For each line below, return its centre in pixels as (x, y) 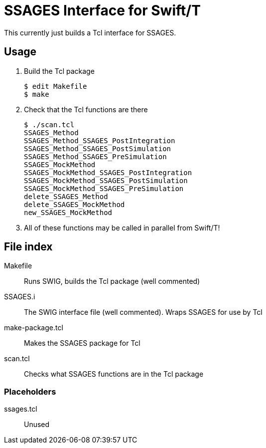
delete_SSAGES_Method (66, 196)
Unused (37, 425)
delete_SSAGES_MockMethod (74, 204)
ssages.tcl (21, 409)
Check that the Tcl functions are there (86, 109)
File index (28, 247)
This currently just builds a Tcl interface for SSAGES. (90, 32)
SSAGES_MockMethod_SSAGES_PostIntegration (108, 172)
